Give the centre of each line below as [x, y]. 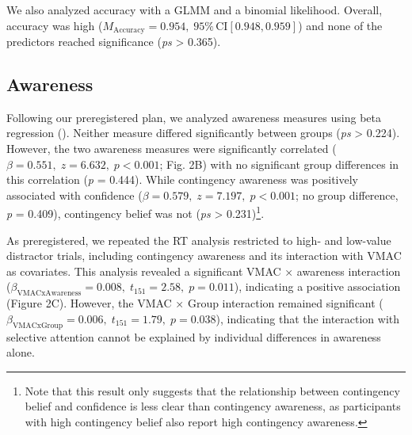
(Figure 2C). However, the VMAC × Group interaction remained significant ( [195, 303]
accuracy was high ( [55, 25]
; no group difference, [347, 195]
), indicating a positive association [317, 286]
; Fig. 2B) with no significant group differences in [279, 164]
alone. [21, 352]
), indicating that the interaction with [308, 318]
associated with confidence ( [74, 195]
